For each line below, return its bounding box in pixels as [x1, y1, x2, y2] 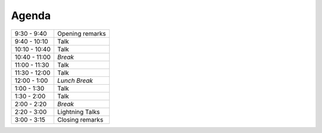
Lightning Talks [57, 107, 100, 116]
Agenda [11, 9, 51, 22]
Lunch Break [57, 76, 94, 85]
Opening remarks [57, 29, 107, 38]
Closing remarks [57, 115, 104, 123]
